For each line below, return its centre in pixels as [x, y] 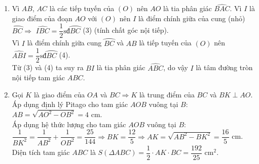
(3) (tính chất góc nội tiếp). [126, 30]
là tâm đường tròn [224, 67]
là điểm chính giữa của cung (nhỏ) [192, 18]
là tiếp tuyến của [165, 43]
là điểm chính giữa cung [64, 43]
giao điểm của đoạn [42, 18]
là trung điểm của [167, 94]
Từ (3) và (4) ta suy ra [48, 67]
